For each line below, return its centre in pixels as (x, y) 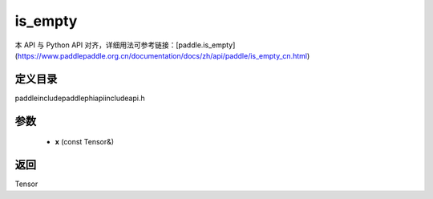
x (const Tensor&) (85, 142)
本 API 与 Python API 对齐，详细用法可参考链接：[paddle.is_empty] (125, 45)
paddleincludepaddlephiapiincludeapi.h (80, 98)
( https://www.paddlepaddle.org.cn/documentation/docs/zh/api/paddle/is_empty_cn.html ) (162, 55)
